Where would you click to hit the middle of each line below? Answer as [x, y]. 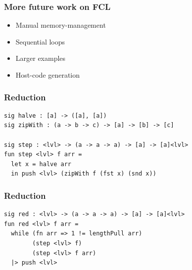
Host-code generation [48, 75]
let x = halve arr [41, 164]
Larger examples [41, 58]
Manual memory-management [61, 25]
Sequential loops [40, 41]
